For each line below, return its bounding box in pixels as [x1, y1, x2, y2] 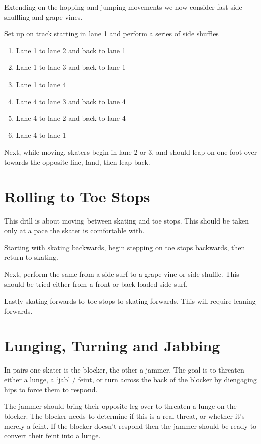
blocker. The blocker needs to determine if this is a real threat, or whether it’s [4, 410, 245, 421]
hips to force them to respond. [4, 384, 98, 394]
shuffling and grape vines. [4, 11, 83, 22]
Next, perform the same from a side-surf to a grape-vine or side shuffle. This [4, 269, 239, 279]
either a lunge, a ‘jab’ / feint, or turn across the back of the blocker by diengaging [4, 374, 257, 385]
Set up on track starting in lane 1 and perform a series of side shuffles [4, 28, 219, 39]
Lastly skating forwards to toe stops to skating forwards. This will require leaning [4, 295, 256, 306]
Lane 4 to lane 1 [16, 129, 66, 140]
